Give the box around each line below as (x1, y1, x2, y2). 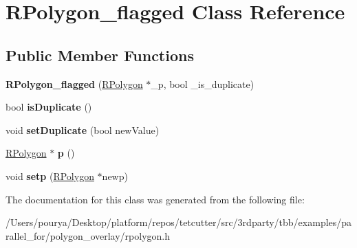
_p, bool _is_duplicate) (151, 76, 255, 91)
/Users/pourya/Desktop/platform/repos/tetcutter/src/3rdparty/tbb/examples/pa (6, 215, 352, 229)
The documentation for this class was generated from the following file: (6, 192, 305, 206)
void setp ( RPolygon (6, 168, 94, 183)
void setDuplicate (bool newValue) (6, 122, 160, 137)
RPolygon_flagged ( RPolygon (6, 76, 143, 91)
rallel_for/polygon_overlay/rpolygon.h (6, 228, 171, 243)
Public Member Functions (6, 44, 194, 65)
